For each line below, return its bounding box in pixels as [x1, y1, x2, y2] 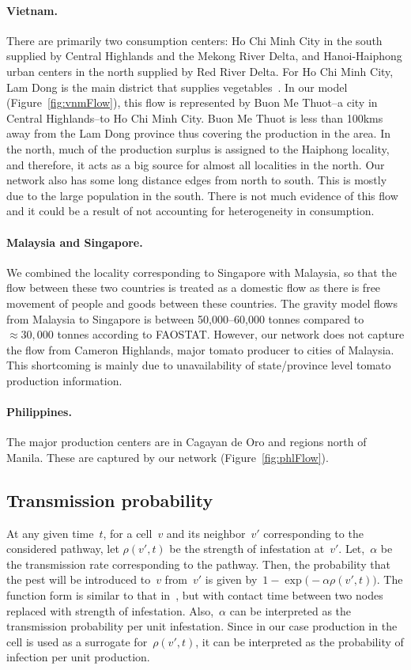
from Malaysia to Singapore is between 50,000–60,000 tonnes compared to [6, 310, 364, 327]
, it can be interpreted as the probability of [195, 633, 404, 649]
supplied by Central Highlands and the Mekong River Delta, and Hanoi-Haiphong [6, 47, 402, 64]
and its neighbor [166, 524, 246, 541]
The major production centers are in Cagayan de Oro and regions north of [6, 433, 367, 450]
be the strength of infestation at [169, 540, 325, 557]
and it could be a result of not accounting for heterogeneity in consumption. [6, 203, 375, 219]
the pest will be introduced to [6, 571, 151, 588]
